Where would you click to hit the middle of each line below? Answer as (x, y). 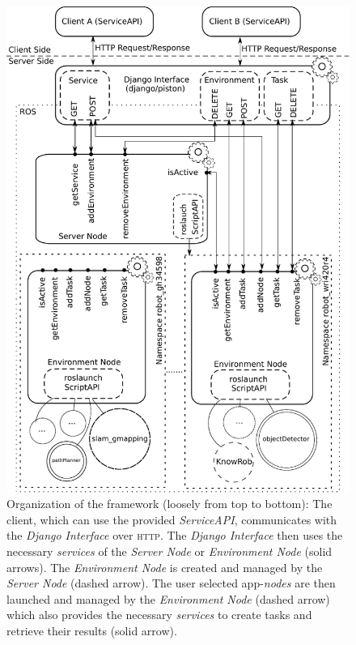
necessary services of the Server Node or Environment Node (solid (170, 551)
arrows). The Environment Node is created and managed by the (165, 567)
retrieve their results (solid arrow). (92, 631)
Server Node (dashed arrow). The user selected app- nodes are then (171, 583)
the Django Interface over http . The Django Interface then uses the (175, 535)
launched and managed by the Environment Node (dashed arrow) (168, 598)
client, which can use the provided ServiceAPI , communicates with (172, 519)
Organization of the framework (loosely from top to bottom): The (170, 504)
